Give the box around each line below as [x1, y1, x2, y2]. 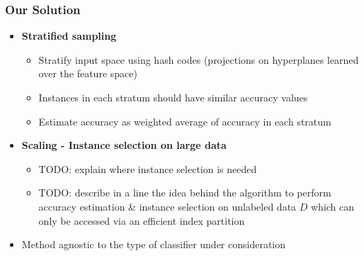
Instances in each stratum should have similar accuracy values [38, 90, 308, 104]
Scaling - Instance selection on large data [21, 138, 227, 152]
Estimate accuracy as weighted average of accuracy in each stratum [38, 113, 331, 128]
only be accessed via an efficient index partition [38, 213, 245, 228]
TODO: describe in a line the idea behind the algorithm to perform [38, 185, 331, 200]
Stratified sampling [21, 28, 117, 43]
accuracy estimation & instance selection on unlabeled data [38, 199, 297, 213]
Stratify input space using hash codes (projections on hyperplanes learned [38, 52, 359, 67]
